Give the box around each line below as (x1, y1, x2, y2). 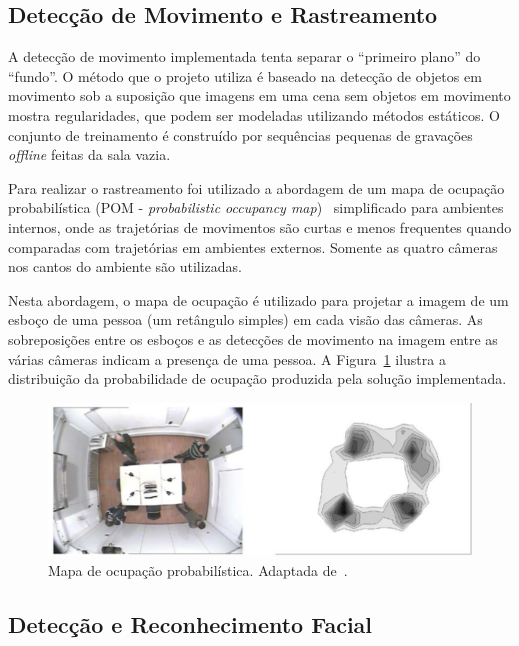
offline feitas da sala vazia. (8, 144, 171, 165)
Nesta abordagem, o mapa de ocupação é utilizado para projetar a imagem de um (8, 289, 509, 310)
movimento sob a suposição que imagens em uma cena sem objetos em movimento (8, 85, 511, 106)
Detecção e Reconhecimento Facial (8, 608, 373, 639)
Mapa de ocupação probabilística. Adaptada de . (48, 559, 348, 580)
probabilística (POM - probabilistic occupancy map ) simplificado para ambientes (8, 197, 504, 218)
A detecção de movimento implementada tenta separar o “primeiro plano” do (8, 46, 481, 67)
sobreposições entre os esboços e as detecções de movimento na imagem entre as (8, 328, 498, 349)
